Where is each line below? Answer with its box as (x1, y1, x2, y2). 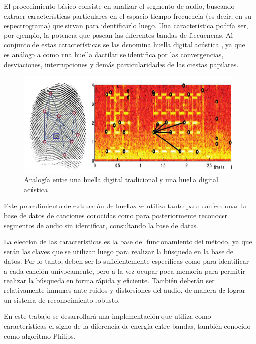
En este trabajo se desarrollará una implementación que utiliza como (4, 311, 211, 321)
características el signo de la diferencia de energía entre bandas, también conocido (4, 320, 251, 331)
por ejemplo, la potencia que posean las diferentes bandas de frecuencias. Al (4, 30, 233, 40)
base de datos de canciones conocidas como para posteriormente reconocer (4, 210, 227, 221)
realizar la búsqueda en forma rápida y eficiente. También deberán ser (4, 275, 215, 285)
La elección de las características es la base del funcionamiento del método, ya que (4, 237, 252, 247)
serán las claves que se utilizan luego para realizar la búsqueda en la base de (4, 246, 234, 256)
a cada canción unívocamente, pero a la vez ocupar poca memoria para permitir (4, 266, 245, 276)
